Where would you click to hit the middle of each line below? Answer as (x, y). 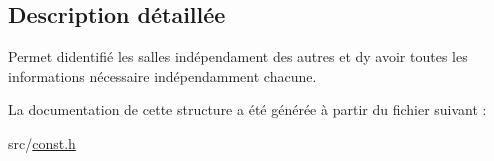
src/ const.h (42, 142)
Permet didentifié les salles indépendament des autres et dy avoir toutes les (238, 56)
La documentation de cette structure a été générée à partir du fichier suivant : (247, 109)
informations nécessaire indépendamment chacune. (162, 75)
